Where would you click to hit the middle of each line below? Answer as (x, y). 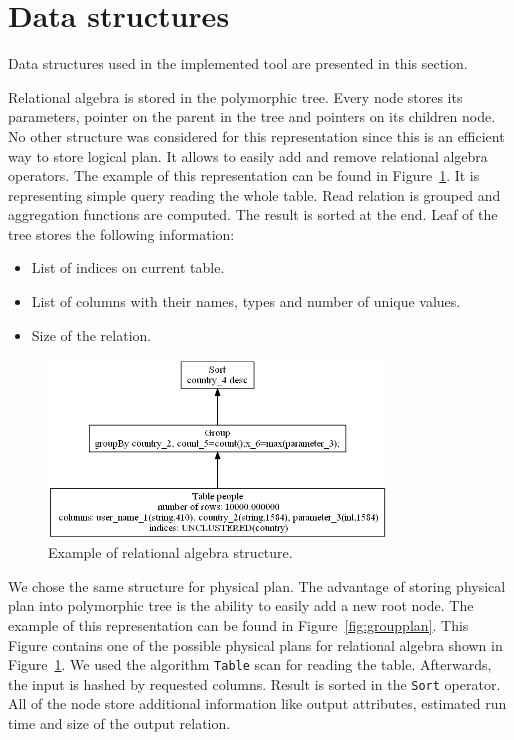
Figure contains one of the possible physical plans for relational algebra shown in (255, 644)
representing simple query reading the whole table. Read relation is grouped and (254, 194)
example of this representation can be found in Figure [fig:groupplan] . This (238, 624)
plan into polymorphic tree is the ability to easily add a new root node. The (241, 605)
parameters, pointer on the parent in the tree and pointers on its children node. (252, 116)
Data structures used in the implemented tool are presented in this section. (238, 63)
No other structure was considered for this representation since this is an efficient (256, 135)
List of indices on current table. (128, 267)
